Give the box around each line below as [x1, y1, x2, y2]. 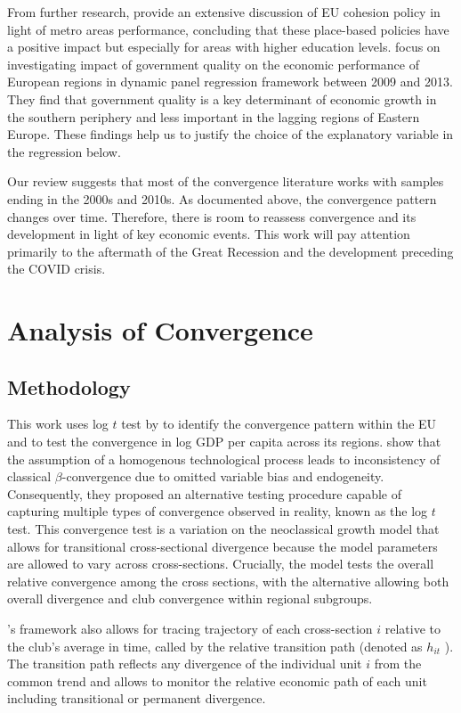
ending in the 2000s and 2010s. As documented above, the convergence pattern [7, 189, 437, 208]
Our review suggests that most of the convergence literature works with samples [7, 172, 444, 191]
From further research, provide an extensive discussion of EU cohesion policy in [7, 3, 441, 20]
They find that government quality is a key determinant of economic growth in [7, 89, 437, 108]
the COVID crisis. [7, 259, 106, 278]
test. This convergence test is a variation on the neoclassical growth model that [7, 520, 440, 538]
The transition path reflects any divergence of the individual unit [7, 654, 362, 673]
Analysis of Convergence [7, 312, 313, 348]
